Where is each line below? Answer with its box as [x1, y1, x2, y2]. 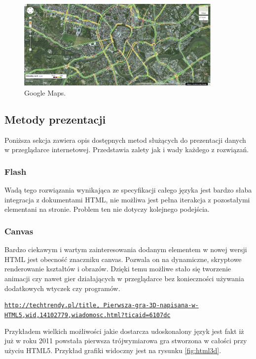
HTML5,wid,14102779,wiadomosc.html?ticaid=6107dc [4, 311, 171, 319]
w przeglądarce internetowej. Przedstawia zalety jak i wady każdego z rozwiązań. [4, 144, 249, 155]
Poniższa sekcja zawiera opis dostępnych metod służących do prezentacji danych [4, 134, 246, 145]
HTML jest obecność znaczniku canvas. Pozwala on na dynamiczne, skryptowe [4, 254, 242, 264]
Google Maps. [24, 88, 66, 98]
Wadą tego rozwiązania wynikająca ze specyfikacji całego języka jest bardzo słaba [4, 185, 252, 195]
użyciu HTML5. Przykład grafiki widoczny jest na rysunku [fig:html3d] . [4, 345, 221, 355]
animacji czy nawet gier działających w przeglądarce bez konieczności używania [4, 273, 244, 284]
